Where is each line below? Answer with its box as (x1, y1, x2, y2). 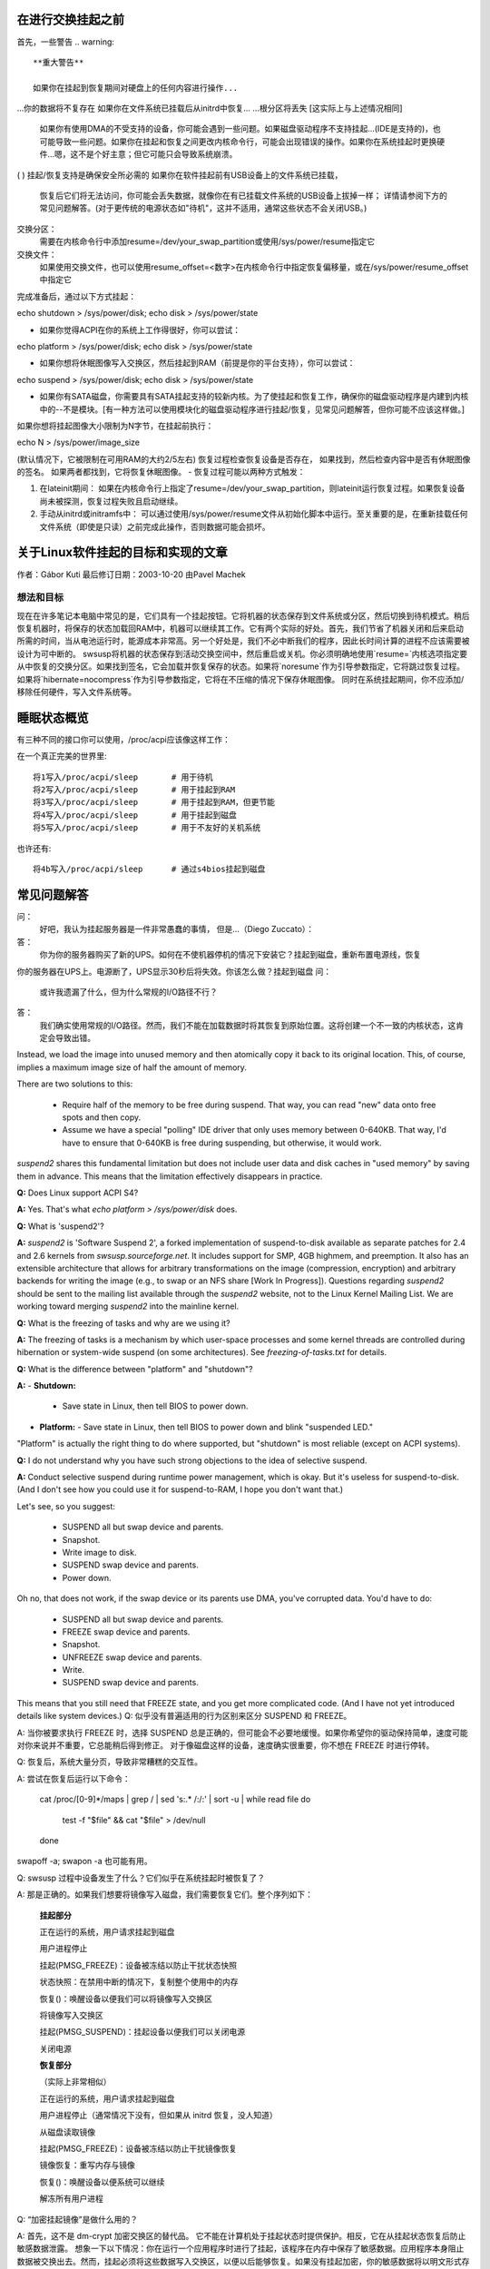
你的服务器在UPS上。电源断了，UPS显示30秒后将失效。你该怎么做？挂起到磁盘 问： (16, 966, 332, 977)
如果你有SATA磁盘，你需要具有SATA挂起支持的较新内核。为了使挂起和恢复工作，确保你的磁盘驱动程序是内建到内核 (39, 391, 469, 402)
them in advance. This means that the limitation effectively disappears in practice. (16, 1171, 323, 1182)
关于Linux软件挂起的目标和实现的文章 (16, 545, 228, 560)
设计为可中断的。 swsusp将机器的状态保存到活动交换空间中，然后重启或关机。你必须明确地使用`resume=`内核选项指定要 (16, 648, 468, 659)
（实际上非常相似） (39, 2077, 112, 2087)
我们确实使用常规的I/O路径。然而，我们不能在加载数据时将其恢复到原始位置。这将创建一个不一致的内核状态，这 (39, 1019, 456, 1030)
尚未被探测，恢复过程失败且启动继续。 (39, 496, 183, 506)
